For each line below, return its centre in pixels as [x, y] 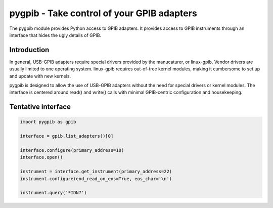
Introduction [29, 50]
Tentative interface [40, 107]
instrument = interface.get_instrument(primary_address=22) [96, 172]
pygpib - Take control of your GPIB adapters [103, 13]
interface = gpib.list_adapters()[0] [67, 136]
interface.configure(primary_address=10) [72, 150]
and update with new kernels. [40, 76]
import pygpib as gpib [48, 122]
